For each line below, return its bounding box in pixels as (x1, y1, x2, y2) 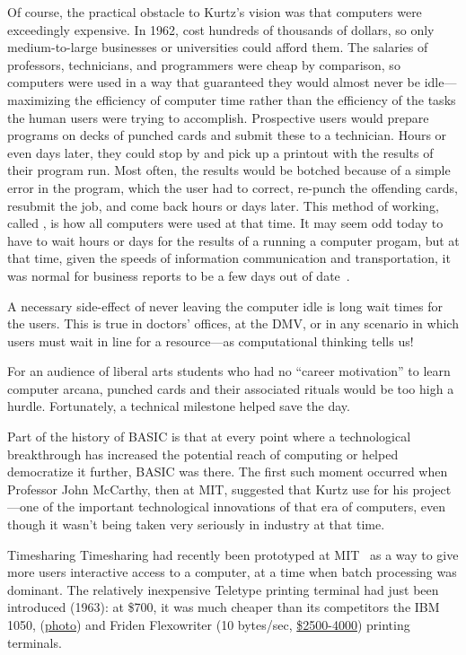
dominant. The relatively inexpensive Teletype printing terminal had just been (7, 580, 439, 598)
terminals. (7, 633, 62, 651)
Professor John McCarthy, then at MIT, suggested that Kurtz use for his (7, 479, 409, 498)
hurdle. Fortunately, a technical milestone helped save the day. (7, 397, 350, 415)
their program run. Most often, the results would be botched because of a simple (7, 161, 451, 179)
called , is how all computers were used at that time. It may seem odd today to (7, 214, 444, 232)
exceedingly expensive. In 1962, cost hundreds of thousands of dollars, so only (7, 20, 435, 39)
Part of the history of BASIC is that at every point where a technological (7, 427, 411, 446)
